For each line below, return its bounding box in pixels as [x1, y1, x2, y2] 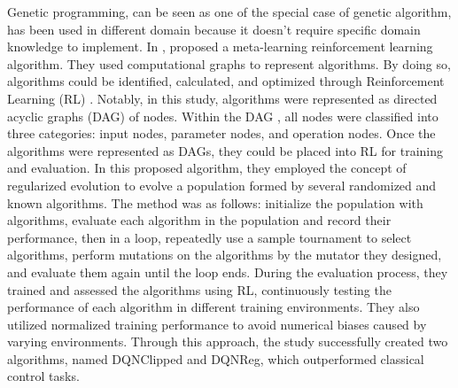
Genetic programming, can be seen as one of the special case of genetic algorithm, [7, 3, 452, 20]
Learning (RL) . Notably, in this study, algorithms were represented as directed [7, 89, 438, 107]
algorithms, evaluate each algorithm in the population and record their [7, 211, 392, 229]
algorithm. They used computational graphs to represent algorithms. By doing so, [7, 54, 451, 73]
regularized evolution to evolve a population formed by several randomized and [7, 175, 437, 194]
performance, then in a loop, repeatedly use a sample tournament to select [7, 228, 412, 246]
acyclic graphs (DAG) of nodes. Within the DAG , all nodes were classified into [7, 106, 439, 125]
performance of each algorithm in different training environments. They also [7, 298, 420, 316]
